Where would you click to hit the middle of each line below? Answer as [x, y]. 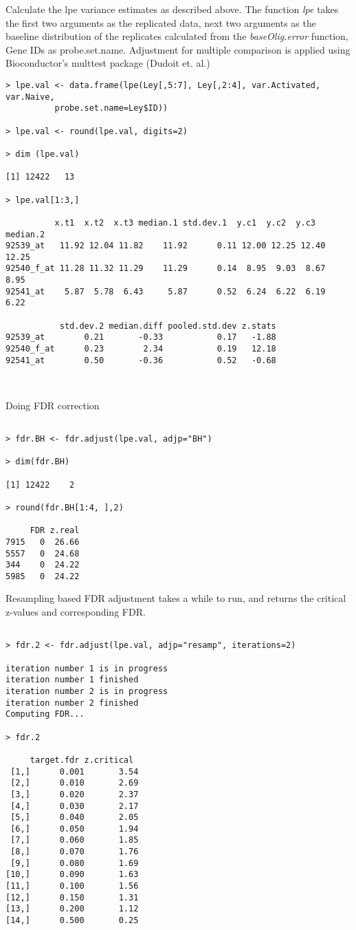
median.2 [25, 234]
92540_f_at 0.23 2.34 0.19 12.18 [141, 349]
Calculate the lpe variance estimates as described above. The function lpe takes [172, 9]
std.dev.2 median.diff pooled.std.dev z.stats [168, 326]
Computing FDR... [45, 714]
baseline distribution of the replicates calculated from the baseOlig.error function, [177, 36]
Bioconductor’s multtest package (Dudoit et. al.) [108, 63]
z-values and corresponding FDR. [76, 612]
